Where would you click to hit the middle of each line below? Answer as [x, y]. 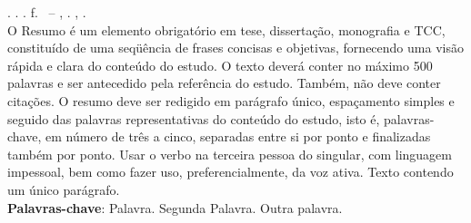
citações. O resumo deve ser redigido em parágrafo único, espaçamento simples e [231, 100]
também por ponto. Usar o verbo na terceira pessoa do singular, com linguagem [230, 154]
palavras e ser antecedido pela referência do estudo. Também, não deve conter [224, 83]
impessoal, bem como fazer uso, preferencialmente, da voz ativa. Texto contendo [230, 172]
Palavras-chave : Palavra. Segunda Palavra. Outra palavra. [175, 207]
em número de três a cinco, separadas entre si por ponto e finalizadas [238, 136]
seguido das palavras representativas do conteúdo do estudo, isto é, [194, 118]
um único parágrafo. [64, 189]
